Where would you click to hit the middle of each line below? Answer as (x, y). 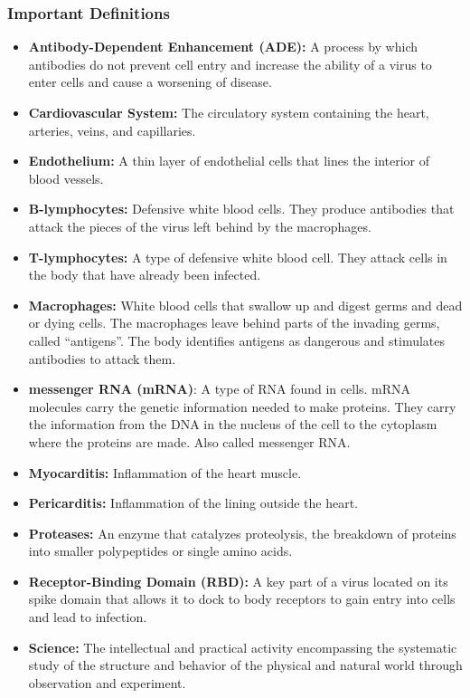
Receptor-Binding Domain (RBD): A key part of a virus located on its (238, 581)
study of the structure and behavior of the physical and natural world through (245, 665)
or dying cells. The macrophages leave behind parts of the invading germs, (234, 323)
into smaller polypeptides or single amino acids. (160, 551)
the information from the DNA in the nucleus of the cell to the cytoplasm (233, 424)
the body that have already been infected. (145, 275)
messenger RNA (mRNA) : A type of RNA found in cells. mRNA (220, 389)
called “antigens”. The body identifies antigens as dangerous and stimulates (237, 340)
